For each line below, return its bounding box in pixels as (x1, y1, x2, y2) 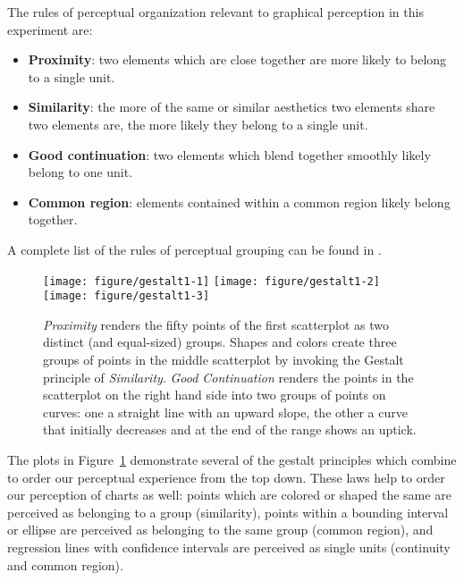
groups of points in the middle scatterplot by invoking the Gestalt (43, 350, 404, 369)
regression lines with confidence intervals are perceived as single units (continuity (7, 537, 451, 556)
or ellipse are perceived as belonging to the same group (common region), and (7, 520, 434, 539)
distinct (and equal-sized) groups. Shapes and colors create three (43, 333, 397, 351)
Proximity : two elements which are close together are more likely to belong (28, 50, 447, 69)
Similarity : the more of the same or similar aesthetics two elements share (28, 97, 435, 116)
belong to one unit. (28, 163, 133, 181)
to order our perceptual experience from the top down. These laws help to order (7, 467, 445, 486)
